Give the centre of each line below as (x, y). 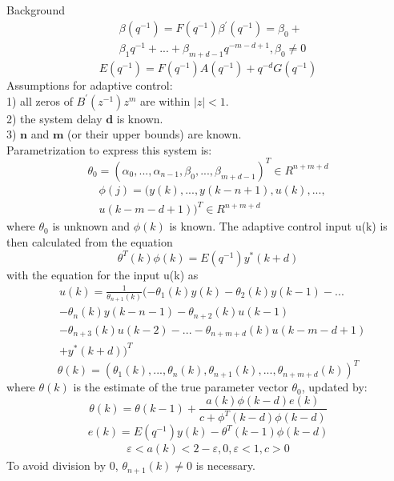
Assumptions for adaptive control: (90, 85)
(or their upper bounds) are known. (155, 134)
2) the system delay (54, 118)
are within (165, 100)
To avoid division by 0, (62, 465)
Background (36, 10)
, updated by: (334, 387)
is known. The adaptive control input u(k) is (278, 226)
